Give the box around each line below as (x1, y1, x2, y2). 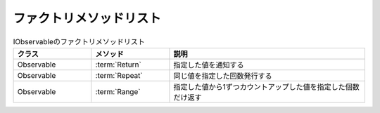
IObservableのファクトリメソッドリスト (13, 36, 146, 46)
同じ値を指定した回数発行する (173, 71, 272, 81)
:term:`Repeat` (95, 70, 144, 80)
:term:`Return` (95, 60, 142, 69)
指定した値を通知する (173, 60, 244, 69)
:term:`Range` (95, 86, 141, 96)
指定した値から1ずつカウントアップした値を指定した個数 (173, 81, 360, 91)
